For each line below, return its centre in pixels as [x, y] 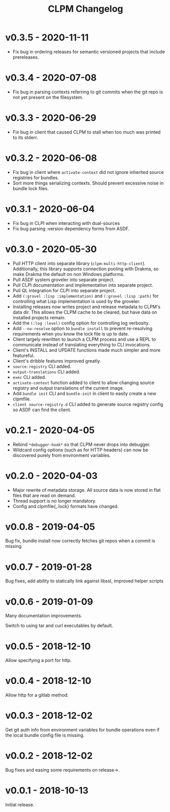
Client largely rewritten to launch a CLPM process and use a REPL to [84, 339]
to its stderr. [25, 137]
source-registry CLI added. [42, 366]
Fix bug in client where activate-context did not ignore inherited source [88, 172]
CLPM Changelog [86, 9]
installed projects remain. [39, 317]
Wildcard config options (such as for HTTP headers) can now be [80, 450]
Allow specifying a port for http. [38, 661]
